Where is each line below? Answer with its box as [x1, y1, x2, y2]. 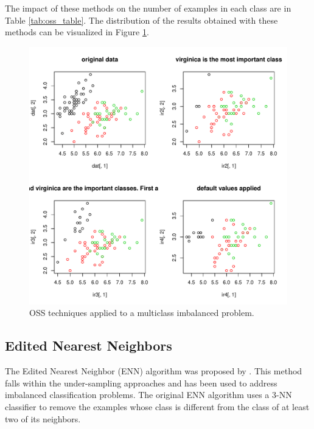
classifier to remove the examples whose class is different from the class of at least [5, 400, 310, 413]
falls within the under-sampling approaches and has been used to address [5, 376, 277, 389]
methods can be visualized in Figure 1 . [5, 26, 149, 38]
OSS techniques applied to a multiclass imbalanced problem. [29, 306, 254, 319]
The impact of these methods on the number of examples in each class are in [5, 2, 291, 14]
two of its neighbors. [5, 412, 81, 425]
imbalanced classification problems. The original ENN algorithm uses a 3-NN [5, 388, 292, 401]
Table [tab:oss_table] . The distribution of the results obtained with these [5, 13, 278, 26]
